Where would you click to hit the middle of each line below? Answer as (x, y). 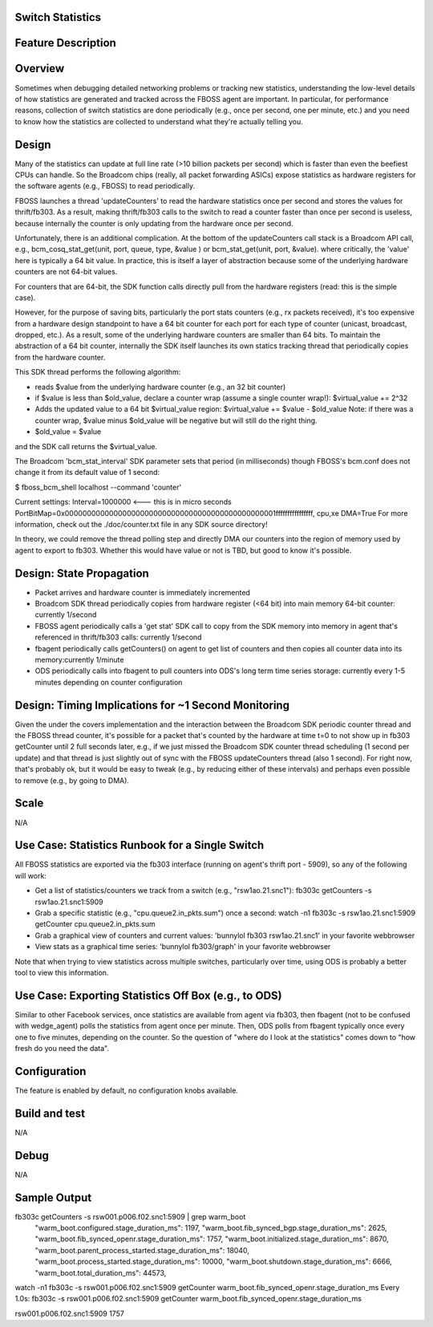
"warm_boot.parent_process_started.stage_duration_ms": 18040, (142, 1250)
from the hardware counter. (60, 357)
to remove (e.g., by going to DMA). (72, 780)
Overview (40, 69)
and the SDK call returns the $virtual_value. (86, 446)
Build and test (50, 1113)
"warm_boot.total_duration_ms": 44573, (101, 1272)
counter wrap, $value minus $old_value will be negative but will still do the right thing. (176, 420)
